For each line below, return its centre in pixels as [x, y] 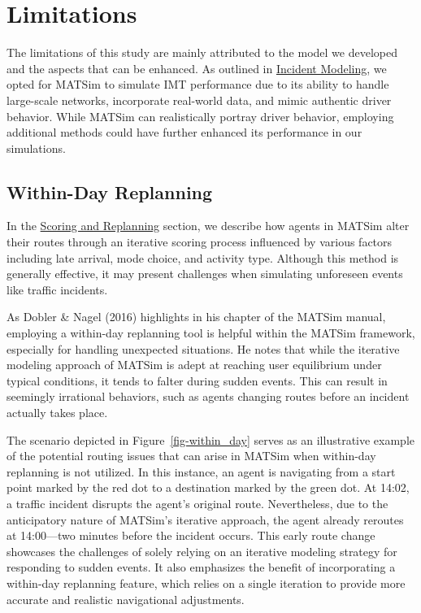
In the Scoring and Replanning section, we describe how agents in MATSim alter [208, 226]
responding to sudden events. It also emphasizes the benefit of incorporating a [201, 567]
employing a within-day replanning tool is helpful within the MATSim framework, [211, 333]
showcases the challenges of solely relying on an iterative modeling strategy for [202, 551]
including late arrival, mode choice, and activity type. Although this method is [203, 257]
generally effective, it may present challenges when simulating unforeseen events [205, 274]
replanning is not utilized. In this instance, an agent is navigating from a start [201, 471]
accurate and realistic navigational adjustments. [126, 599]
